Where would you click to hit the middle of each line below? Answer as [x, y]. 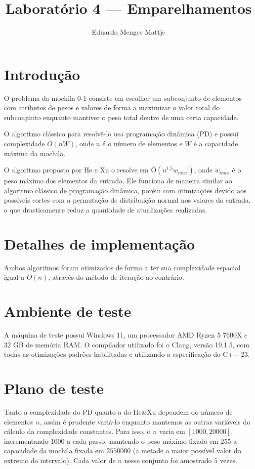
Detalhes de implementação [100, 243]
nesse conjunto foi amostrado [168, 460]
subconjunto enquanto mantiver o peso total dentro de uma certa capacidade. [121, 117]
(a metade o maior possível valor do [187, 450]
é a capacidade [216, 144]
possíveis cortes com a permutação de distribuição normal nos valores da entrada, [127, 200]
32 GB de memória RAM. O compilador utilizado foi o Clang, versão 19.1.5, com [127, 344]
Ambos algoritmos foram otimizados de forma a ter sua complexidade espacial [122, 267]
